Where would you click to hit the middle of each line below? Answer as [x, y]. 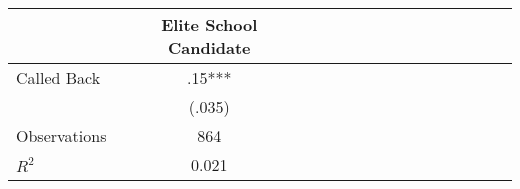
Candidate [209, 47]
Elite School [209, 24]
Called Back [58, 77]
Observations [61, 135]
